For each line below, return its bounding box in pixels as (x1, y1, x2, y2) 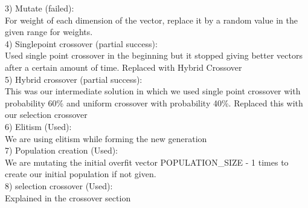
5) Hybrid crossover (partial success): (5, 73, 143, 85)
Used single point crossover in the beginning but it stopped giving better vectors (5, 49, 303, 62)
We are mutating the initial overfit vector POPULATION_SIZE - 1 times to (5, 155, 289, 168)
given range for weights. (5, 25, 93, 38)
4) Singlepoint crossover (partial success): (5, 37, 158, 50)
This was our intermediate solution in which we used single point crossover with (5, 85, 301, 97)
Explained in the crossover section (5, 191, 131, 204)
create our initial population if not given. (5, 167, 156, 180)
